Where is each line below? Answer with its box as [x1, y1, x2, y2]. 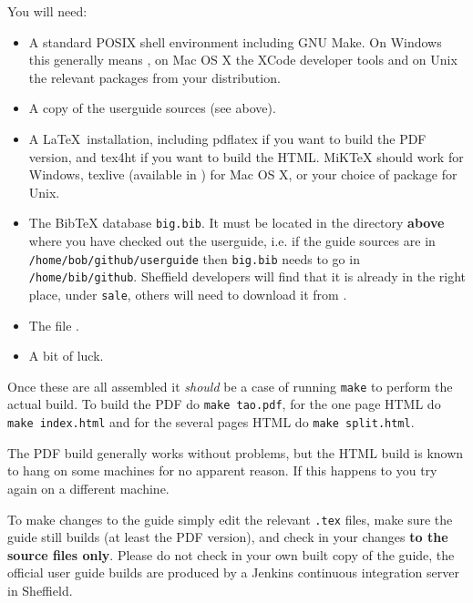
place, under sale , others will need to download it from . [28, 284, 347, 303]
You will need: [7, 2, 87, 20]
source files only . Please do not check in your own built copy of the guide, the [7, 545, 455, 564]
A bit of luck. [28, 346, 104, 365]
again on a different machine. [7, 478, 170, 497]
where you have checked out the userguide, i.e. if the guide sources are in [28, 231, 436, 250]
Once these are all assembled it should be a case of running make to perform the [7, 376, 453, 395]
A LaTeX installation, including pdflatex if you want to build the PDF [28, 128, 427, 148]
